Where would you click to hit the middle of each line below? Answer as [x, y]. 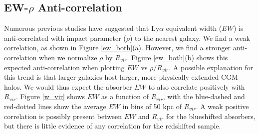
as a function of [125, 96]
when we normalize [68, 57]
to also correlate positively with [197, 86]
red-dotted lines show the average [55, 106]
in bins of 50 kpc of [152, 106]
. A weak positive [222, 106]
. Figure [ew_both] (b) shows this [177, 57]
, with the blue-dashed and [204, 96]
